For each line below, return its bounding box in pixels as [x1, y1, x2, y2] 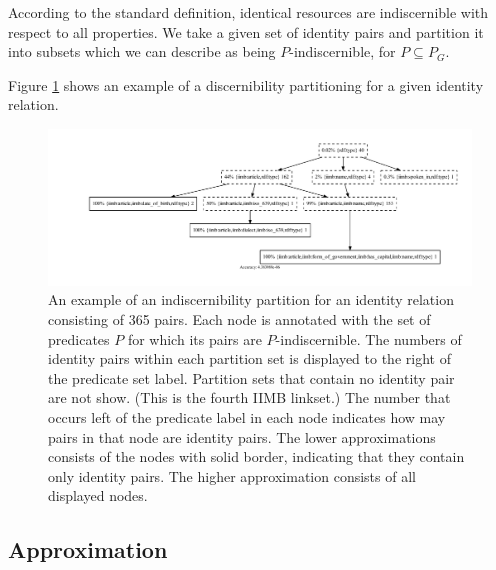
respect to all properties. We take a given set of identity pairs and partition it [8, 21, 484, 42]
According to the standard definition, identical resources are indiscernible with [8, 2, 489, 22]
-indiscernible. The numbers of [275, 328, 462, 349]
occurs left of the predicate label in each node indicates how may [48, 407, 446, 428]
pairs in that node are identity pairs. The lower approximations [48, 426, 436, 447]
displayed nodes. [48, 485, 148, 506]
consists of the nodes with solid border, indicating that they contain [48, 446, 465, 467]
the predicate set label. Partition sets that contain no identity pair [48, 367, 455, 388]
